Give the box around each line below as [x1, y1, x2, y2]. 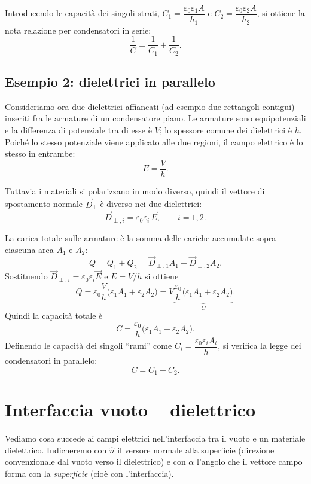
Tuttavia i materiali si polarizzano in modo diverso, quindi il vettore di [5, 184, 265, 197]
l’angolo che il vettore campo [196, 455, 303, 468]
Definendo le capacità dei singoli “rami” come [5, 339, 172, 352]
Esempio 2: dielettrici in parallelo [5, 72, 215, 91]
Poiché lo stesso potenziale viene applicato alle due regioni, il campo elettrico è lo [5, 135, 303, 148]
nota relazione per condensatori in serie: [5, 23, 151, 36]
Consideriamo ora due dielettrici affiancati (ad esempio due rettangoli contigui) [5, 100, 295, 112]
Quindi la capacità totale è [5, 309, 103, 322]
